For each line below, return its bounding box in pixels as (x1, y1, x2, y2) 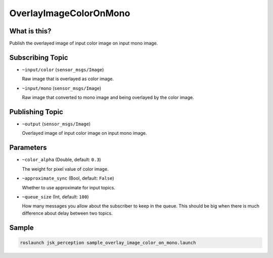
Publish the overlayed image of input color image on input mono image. (9, 40, 158, 46)
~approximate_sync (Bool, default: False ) (22, 175, 114, 181)
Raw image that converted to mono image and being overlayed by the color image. (22, 94, 194, 100)
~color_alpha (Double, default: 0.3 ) (22, 157, 101, 163)
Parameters (9, 143, 47, 152)
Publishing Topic (9, 108, 63, 116)
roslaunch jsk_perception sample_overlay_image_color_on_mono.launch (20, 240, 196, 245)
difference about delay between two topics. (22, 210, 113, 216)
